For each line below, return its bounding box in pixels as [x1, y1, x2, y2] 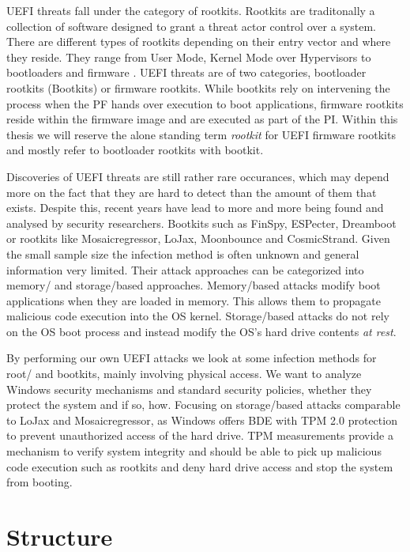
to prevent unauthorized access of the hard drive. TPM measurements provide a [6, 427, 393, 444]
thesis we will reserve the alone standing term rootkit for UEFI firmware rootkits [6, 126, 396, 142]
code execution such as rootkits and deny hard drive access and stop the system [6, 458, 393, 474]
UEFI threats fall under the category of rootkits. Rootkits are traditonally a [6, 2, 375, 18]
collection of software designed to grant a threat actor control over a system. [6, 17, 376, 34]
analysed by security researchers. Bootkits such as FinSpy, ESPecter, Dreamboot [6, 214, 397, 231]
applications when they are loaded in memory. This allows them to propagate [6, 292, 382, 308]
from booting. [6, 474, 73, 490]
